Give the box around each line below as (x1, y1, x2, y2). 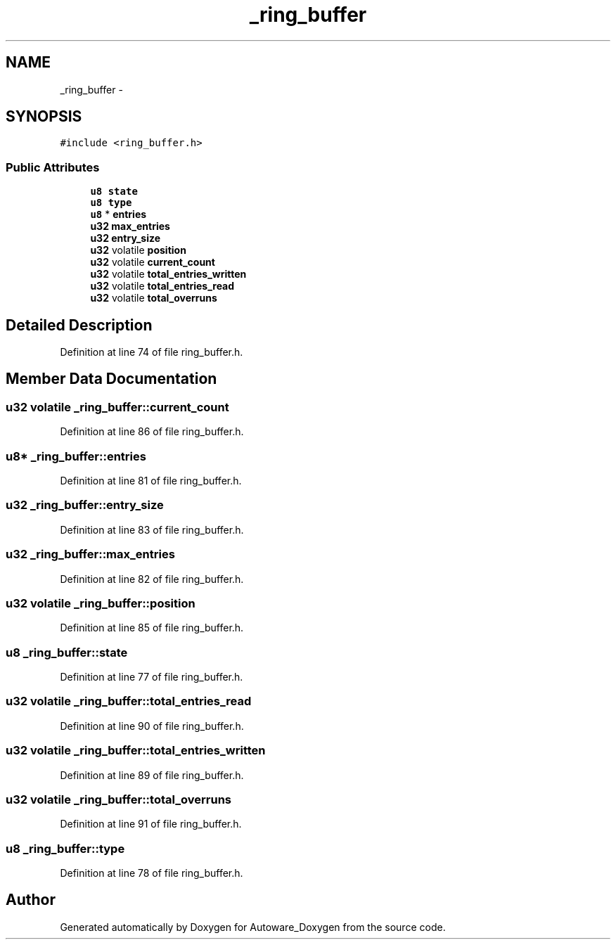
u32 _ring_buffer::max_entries (6, 547, 175, 562)
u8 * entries (90, 208, 147, 221)
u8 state (90, 186, 138, 198)
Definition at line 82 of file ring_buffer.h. (60, 572, 244, 585)
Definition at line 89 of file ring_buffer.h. (60, 769, 244, 781)
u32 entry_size (90, 232, 161, 245)
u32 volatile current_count (90, 256, 215, 269)
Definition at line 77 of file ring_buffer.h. (60, 671, 243, 683)
